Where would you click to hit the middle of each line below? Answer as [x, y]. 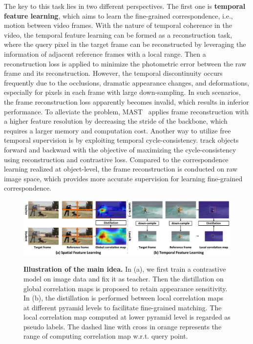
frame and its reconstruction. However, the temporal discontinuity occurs [113, 73]
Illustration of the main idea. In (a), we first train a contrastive [125, 269]
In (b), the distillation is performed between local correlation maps [124, 298]
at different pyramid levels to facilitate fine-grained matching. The [123, 307]
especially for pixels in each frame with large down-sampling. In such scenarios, [122, 92]
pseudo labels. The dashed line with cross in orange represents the [123, 326]
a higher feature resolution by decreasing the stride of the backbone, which [116, 121]
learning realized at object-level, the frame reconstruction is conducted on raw [121, 169]
